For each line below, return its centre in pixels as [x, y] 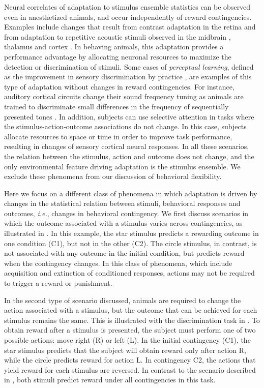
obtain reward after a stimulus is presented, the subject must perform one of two [130, 330]
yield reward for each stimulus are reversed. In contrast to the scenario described [130, 369]
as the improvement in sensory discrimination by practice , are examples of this [128, 77]
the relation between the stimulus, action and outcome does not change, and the [129, 156]
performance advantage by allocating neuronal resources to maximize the [118, 56]
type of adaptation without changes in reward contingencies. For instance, [119, 86]
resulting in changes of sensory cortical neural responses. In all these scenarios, [127, 146]
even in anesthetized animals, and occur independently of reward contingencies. [128, 17]
